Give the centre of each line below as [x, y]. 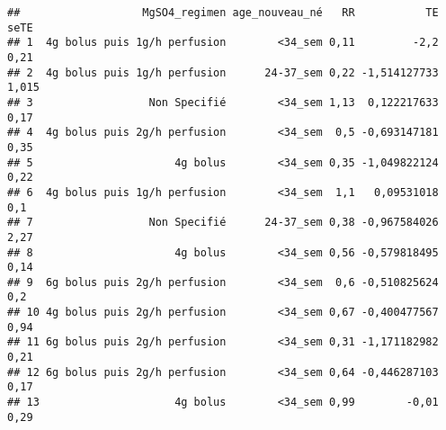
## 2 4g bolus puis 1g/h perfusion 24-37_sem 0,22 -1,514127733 [223, 72]
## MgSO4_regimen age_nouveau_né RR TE [223, 13]
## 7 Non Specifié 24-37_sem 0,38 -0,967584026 [223, 223]
